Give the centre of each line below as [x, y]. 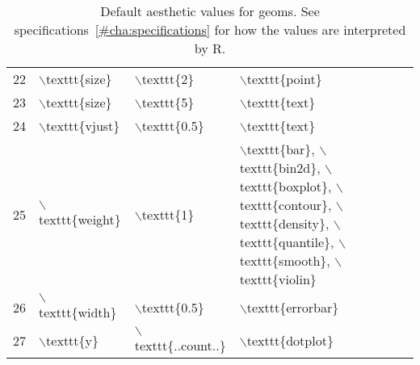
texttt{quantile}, [287, 242]
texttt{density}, [284, 223]
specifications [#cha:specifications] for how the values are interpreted [210, 29]
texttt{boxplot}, [286, 186]
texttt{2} [168, 79]
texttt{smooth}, [285, 260]
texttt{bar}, [281, 149]
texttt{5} [168, 102]
